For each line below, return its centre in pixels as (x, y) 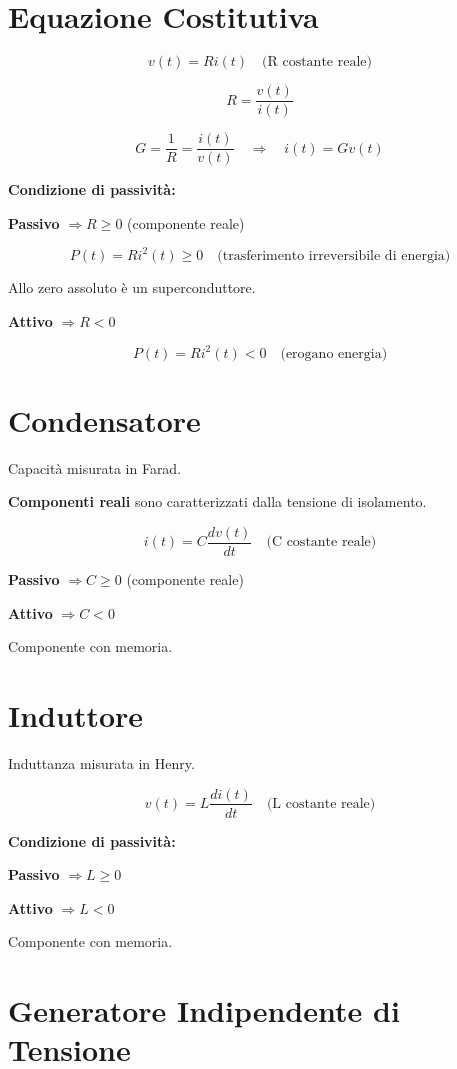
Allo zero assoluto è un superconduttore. (132, 286)
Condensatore (104, 419)
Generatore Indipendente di (204, 1010)
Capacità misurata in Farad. (95, 467)
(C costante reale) (321, 542)
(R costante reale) (317, 62)
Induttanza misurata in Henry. (101, 762)
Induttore (76, 714)
